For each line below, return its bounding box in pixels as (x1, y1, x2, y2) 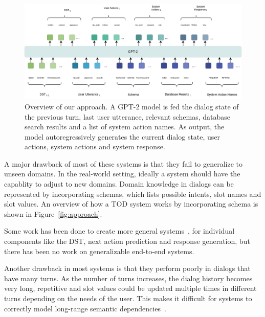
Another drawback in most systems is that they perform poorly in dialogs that (4, 263, 251, 274)
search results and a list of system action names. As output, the (25, 121, 225, 132)
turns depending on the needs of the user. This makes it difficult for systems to (4, 293, 252, 304)
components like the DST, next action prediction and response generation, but (4, 236, 250, 246)
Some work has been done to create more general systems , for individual (4, 225, 235, 236)
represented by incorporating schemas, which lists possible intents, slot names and (4, 188, 261, 199)
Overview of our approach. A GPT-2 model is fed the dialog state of (25, 101, 239, 111)
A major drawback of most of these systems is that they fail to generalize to (4, 158, 243, 169)
